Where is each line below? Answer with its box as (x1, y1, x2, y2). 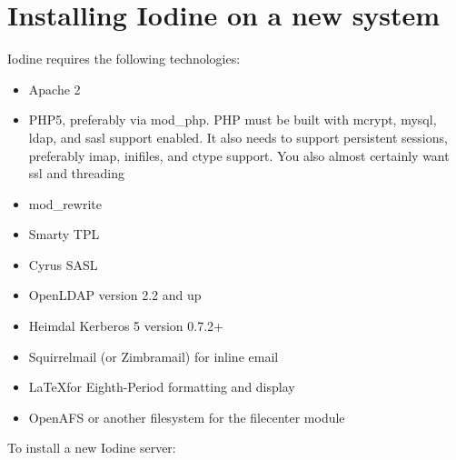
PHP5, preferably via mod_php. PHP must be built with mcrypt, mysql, (28, 110, 437, 129)
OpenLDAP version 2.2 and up (28, 285, 202, 305)
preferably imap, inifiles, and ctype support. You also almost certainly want (28, 145, 450, 165)
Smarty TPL (28, 225, 100, 244)
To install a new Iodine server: (7, 438, 176, 457)
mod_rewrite (28, 194, 102, 213)
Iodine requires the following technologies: (7, 49, 241, 68)
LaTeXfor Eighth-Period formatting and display (28, 377, 295, 396)
